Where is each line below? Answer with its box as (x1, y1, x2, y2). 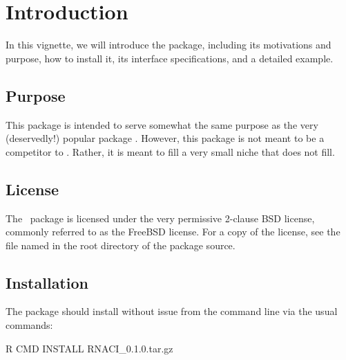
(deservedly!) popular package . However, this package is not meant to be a (6, 131, 325, 145)
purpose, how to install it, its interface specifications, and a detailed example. (6, 51, 334, 65)
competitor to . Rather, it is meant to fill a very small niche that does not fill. (6, 144, 335, 159)
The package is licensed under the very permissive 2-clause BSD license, (6, 210, 315, 225)
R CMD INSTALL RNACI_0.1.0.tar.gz (6, 341, 173, 355)
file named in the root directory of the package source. (6, 237, 236, 252)
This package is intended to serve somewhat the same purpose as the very (6, 117, 318, 132)
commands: (6, 318, 53, 332)
